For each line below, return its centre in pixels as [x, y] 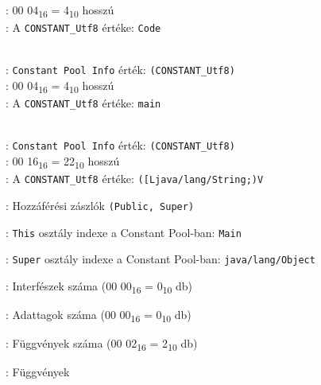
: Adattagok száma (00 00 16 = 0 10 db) [99, 315]
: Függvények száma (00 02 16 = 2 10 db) [102, 344]
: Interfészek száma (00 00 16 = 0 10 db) [99, 286]
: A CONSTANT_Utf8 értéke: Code [83, 27]
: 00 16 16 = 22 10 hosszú [63, 162]
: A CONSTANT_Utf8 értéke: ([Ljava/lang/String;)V [135, 179]
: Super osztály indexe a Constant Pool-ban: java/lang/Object [160, 259]
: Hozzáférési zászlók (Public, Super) [100, 205]
